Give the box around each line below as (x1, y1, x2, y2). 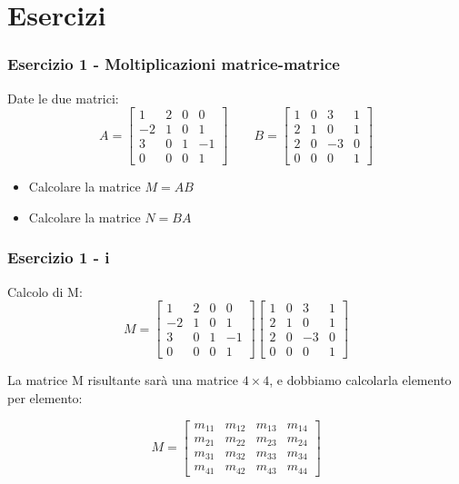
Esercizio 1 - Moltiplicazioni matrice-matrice (7, 53, 340, 75)
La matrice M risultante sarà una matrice (7, 370, 239, 390)
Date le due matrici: (7, 88, 119, 107)
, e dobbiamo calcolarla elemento (269, 370, 452, 390)
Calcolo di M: (7, 282, 83, 301)
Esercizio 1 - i (7, 246, 110, 269)
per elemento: (7, 389, 83, 408)
